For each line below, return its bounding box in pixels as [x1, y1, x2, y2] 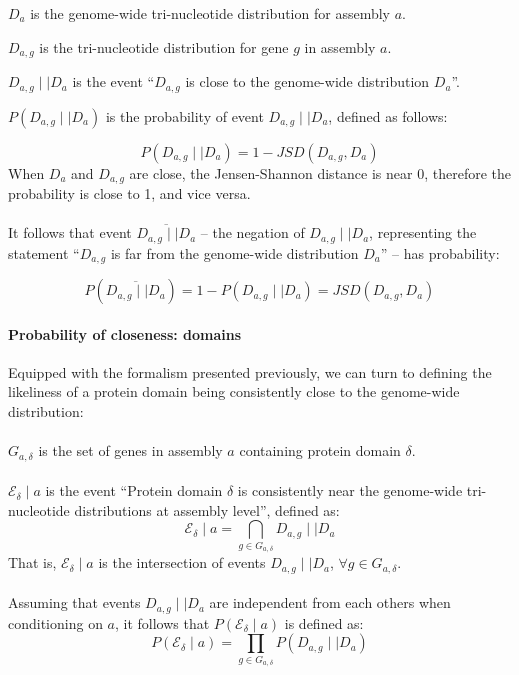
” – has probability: [380, 242, 500, 263]
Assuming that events [8, 592, 141, 613]
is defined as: [284, 612, 364, 633]
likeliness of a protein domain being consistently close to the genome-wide [8, 381, 460, 402]
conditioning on [8, 612, 103, 633]
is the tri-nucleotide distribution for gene [39, 36, 289, 57]
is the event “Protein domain [45, 480, 223, 501]
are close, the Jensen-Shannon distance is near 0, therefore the [129, 162, 511, 183]
